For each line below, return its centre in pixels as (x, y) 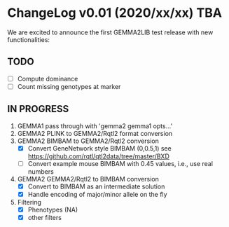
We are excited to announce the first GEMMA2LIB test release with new (110, 32)
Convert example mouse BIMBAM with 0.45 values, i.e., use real (120, 163)
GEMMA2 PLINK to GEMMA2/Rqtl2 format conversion (95, 133)
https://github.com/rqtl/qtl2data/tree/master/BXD (98, 156)
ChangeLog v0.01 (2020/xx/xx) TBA (115, 13)
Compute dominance (48, 78)
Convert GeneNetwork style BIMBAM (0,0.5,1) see (99, 148)
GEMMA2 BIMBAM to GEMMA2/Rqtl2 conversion (88, 141)
